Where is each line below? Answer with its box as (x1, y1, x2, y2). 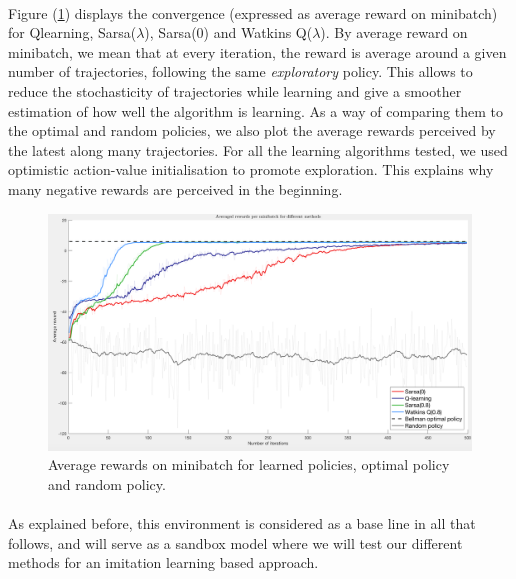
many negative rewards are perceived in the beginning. (8, 178, 343, 199)
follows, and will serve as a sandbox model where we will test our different (8, 532, 463, 553)
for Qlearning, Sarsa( (8, 22, 137, 43)
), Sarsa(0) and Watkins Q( (144, 22, 313, 43)
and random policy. (48, 473, 166, 494)
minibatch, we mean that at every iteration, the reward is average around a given (8, 41, 507, 62)
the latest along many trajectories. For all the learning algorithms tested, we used (8, 139, 508, 160)
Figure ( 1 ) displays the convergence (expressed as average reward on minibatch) (8, 2, 498, 23)
